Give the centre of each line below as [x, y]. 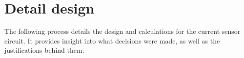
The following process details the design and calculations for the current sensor [122, 31]
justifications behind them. [44, 50]
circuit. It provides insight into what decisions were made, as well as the [112, 40]
